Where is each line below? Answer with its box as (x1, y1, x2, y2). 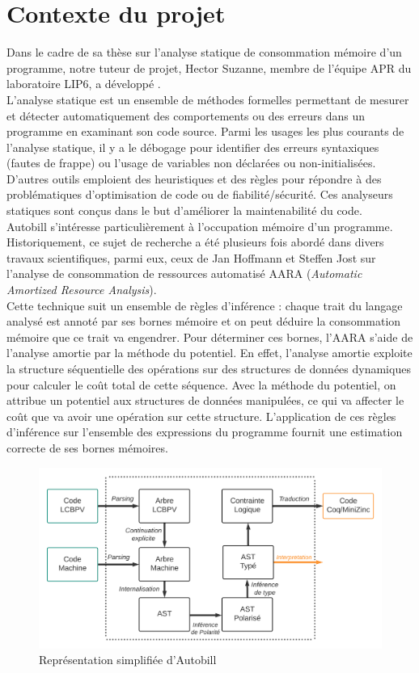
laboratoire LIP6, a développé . (6, 75, 161, 92)
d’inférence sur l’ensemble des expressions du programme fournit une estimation (6, 423, 403, 440)
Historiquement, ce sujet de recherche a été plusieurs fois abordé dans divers (6, 233, 384, 250)
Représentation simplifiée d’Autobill (39, 651, 217, 668)
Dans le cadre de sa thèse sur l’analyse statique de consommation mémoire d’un (6, 44, 402, 61)
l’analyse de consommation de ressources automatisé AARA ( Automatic (6, 265, 362, 282)
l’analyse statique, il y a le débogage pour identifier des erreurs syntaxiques (6, 138, 379, 155)
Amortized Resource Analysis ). (6, 281, 157, 298)
